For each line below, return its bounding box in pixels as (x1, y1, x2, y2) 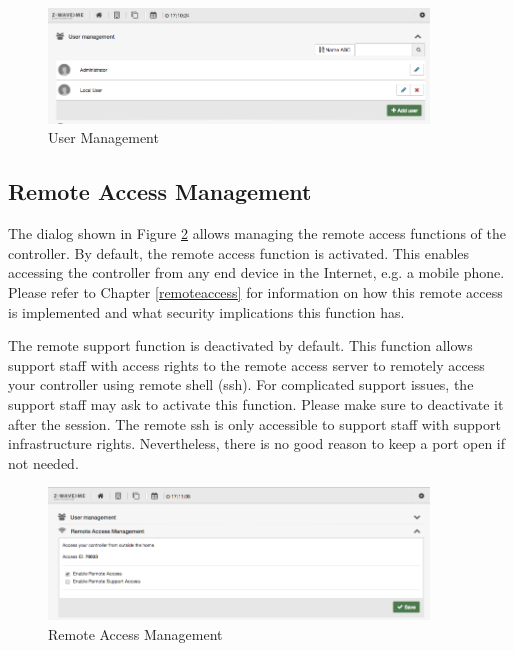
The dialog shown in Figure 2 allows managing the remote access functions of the (8, 223, 507, 244)
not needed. (8, 452, 79, 473)
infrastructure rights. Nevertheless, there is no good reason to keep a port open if (8, 433, 505, 454)
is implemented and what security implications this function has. (8, 301, 405, 322)
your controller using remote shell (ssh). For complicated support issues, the (8, 374, 474, 395)
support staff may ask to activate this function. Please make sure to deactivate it (8, 394, 504, 415)
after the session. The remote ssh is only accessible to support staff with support (8, 413, 501, 434)
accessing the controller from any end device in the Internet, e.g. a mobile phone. (8, 262, 505, 283)
